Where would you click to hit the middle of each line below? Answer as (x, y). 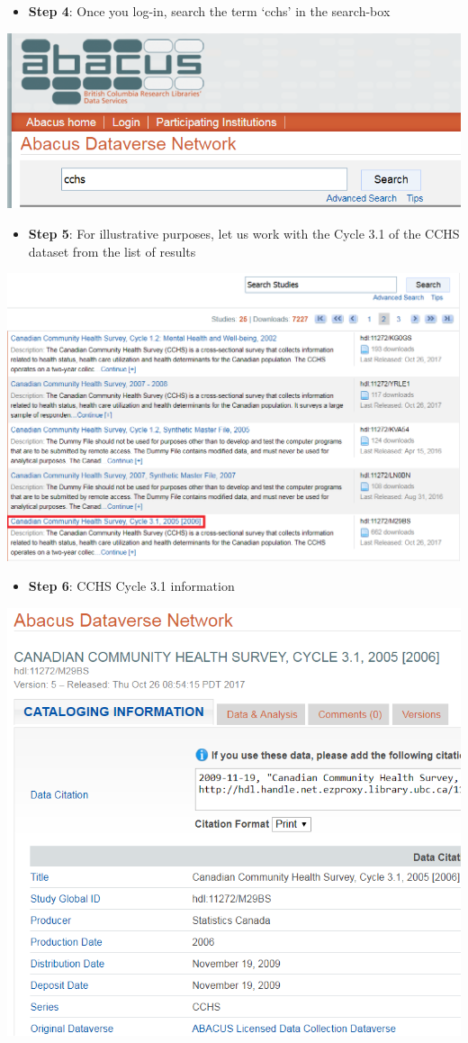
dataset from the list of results (112, 251)
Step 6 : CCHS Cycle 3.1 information (131, 586)
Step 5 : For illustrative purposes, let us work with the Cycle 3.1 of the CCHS (244, 234)
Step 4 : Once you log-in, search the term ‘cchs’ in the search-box (209, 11)
